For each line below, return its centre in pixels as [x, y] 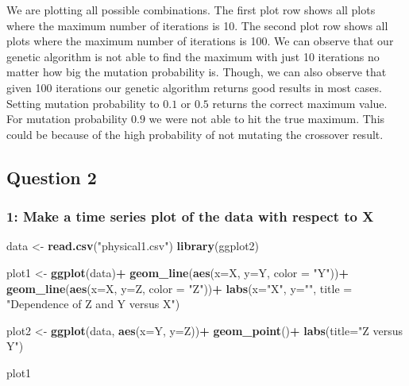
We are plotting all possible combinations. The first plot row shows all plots [191, 10]
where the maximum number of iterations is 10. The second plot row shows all [197, 25]
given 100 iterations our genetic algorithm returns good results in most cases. [194, 87]
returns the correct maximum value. [300, 103]
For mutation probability [67, 119]
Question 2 [52, 177]
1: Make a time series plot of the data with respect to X [190, 216]
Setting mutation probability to [83, 103]
